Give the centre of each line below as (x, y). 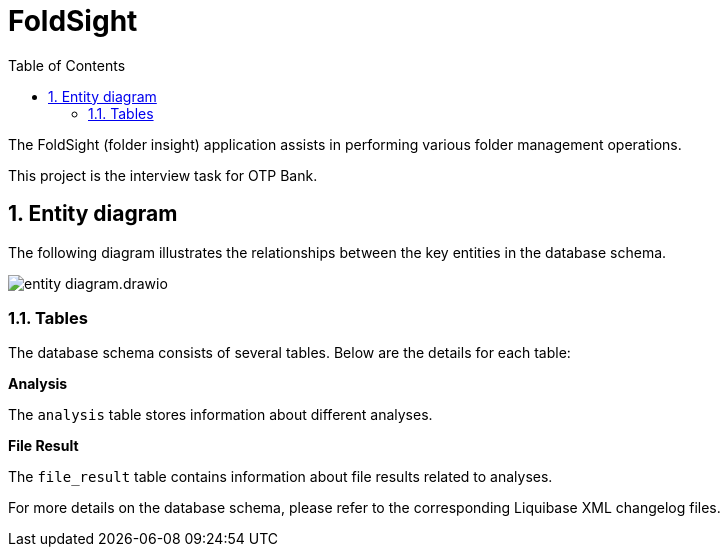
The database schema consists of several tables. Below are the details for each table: (289, 353)
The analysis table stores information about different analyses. (220, 415)
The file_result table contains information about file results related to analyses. (280, 477)
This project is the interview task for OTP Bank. (163, 175)
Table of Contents (67, 65)
